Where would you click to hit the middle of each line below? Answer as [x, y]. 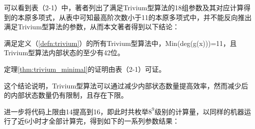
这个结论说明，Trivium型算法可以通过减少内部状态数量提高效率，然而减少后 [126, 85]
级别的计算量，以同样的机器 [199, 111]
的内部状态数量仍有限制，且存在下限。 [66, 95]
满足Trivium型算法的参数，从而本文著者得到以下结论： [92, 27]
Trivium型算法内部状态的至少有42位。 [64, 53]
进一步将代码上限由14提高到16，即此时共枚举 [76, 111]
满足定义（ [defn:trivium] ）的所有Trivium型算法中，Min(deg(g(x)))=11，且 [120, 43]
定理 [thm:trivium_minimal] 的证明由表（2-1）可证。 [85, 69]
